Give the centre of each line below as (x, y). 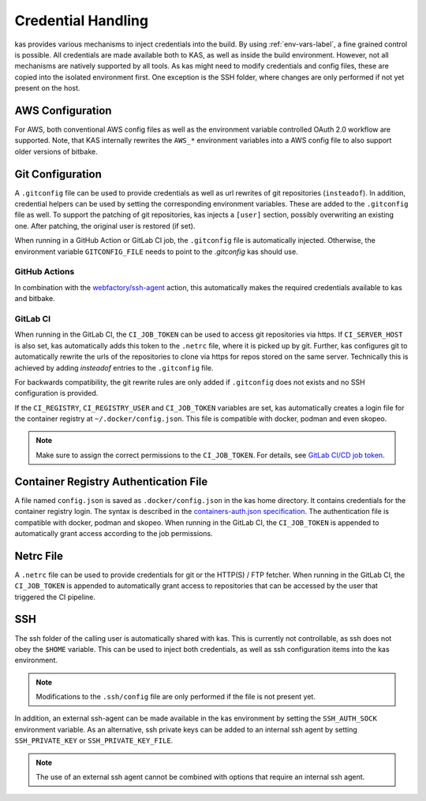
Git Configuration (58, 174)
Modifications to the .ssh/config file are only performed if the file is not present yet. (176, 697)
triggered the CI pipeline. (55, 597)
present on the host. (47, 88)
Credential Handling (82, 20)
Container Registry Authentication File (111, 481)
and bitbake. (35, 299)
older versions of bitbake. (56, 151)
